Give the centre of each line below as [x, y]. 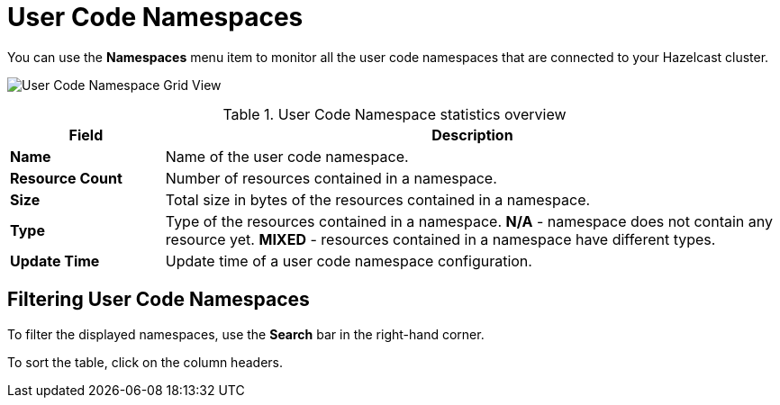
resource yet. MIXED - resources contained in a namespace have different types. [440, 239]
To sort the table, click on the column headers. [145, 362]
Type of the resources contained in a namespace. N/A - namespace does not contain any [469, 221]
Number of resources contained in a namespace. [331, 178]
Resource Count [66, 178]
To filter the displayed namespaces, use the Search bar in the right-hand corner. [246, 334]
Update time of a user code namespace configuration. [349, 261]
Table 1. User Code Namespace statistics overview [395, 114]
